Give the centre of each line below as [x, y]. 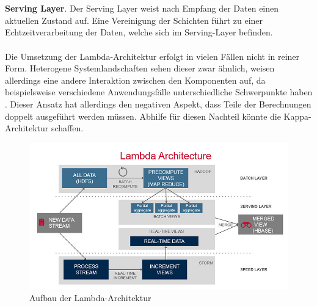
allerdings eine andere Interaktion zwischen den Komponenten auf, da [135, 80]
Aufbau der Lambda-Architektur [90, 298]
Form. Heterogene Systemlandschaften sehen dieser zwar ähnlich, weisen [140, 68]
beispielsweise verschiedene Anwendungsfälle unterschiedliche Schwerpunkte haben [159, 92]
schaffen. [67, 128]
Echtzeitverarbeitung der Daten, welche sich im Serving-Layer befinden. [139, 32]
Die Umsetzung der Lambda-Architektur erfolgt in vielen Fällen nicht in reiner [152, 56]
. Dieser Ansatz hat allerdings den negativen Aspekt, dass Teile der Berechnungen [158, 104]
